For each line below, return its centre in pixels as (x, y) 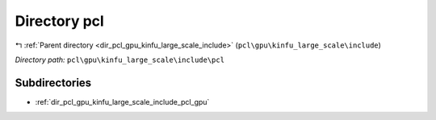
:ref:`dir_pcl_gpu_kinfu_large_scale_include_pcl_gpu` (122, 101)
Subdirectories (53, 83)
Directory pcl (59, 21)
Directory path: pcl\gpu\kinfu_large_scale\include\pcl (120, 60)
